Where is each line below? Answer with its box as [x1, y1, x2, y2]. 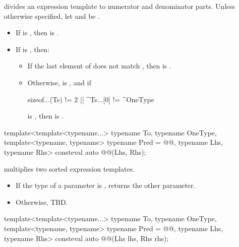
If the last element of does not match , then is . [27, 61, 172, 71]
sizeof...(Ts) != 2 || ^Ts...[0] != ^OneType [27, 94, 154, 104]
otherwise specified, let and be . [4, 10, 100, 21]
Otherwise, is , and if [27, 77, 91, 87]
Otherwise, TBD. [15, 196, 68, 207]
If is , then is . [15, 27, 59, 38]
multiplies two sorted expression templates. [4, 163, 135, 174]
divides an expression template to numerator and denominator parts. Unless [4, 1, 235, 11]
